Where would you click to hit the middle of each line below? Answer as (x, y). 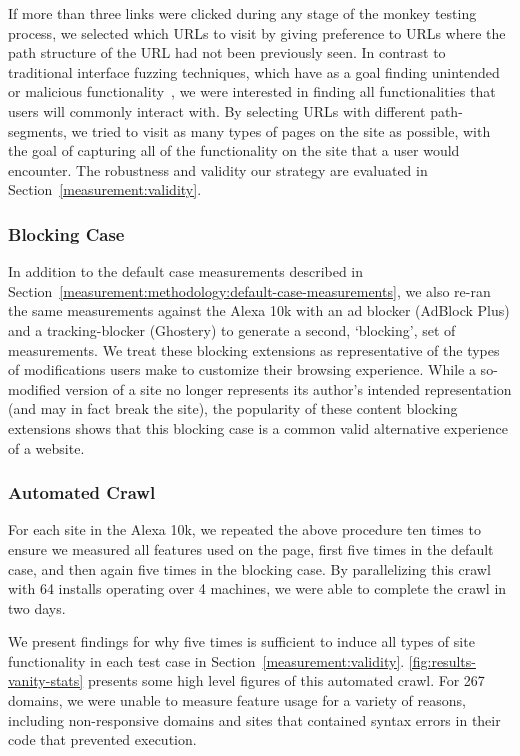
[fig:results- (442, 660)
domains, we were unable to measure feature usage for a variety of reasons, (237, 700)
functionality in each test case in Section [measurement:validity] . (206, 660)
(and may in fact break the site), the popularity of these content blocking (233, 408)
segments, (37, 130)
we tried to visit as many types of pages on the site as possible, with (281, 130)
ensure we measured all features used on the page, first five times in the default (251, 548)
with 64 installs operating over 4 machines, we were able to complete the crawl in (257, 588)
